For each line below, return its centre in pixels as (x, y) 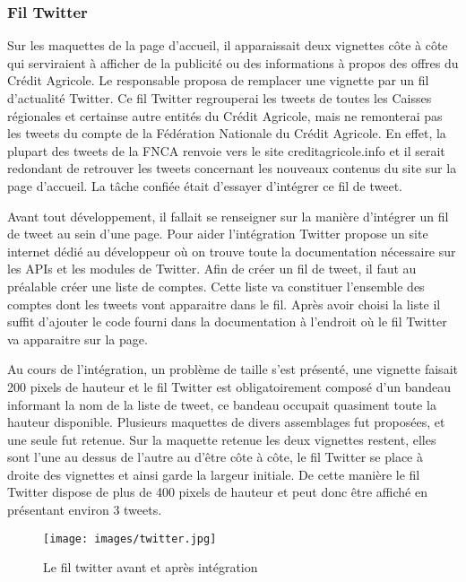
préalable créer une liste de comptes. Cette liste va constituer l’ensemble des (216, 286)
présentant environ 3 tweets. (85, 510)
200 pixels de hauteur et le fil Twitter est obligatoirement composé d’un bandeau (229, 386)
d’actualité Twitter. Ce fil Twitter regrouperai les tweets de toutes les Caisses (220, 98)
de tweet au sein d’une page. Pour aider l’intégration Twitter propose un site (218, 234)
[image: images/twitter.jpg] (130, 539)
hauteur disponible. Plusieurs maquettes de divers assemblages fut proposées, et (226, 422)
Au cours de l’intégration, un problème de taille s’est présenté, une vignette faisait (233, 369)
